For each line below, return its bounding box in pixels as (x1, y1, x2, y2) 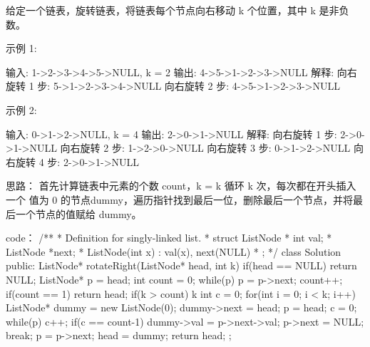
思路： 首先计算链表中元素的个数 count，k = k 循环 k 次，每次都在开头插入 (6, 178, 356, 193)
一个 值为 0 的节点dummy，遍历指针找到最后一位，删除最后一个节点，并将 (6, 192, 353, 207)
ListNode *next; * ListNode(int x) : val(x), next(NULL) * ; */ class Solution (6, 244, 341, 259)
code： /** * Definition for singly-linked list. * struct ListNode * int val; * (6, 230, 332, 245)
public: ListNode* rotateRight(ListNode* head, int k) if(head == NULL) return (6, 258, 357, 273)
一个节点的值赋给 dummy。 (15, 206, 142, 221)
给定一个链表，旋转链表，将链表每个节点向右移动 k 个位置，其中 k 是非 (6, 3, 339, 17)
